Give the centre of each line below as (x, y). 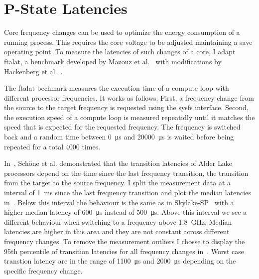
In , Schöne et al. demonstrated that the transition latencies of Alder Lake (118, 163)
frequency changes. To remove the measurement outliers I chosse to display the (125, 241)
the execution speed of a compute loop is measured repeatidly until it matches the (129, 117)
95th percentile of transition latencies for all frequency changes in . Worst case (124, 251)
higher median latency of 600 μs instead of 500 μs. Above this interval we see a (126, 212)
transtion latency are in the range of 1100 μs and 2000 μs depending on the (120, 261)
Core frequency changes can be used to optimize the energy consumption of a (122, 32)
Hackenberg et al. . (33, 71)
